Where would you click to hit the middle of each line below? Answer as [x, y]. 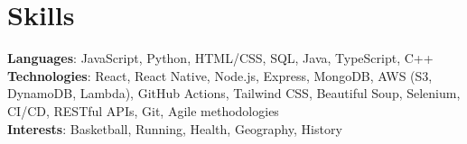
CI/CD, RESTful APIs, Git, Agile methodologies [143, 110]
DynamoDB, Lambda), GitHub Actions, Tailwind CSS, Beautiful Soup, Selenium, [234, 93]
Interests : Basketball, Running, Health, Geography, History [175, 128]
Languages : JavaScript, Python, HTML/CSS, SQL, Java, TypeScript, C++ [220, 58]
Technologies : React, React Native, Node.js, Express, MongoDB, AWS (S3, [220, 75]
